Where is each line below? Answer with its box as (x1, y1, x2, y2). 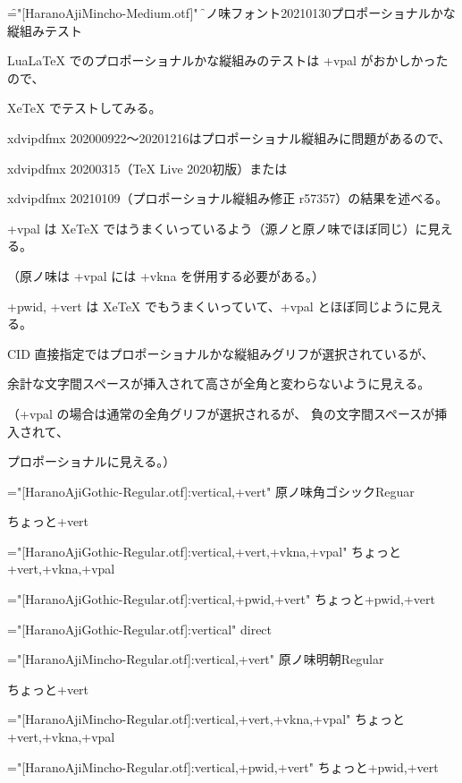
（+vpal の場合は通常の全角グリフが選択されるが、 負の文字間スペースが (7, 404, 435, 422)
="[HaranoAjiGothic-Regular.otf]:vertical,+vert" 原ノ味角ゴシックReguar (7, 481, 415, 500)
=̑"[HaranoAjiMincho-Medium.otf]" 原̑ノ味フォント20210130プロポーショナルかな (7, 4, 456, 21)
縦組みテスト (7, 21, 82, 39)
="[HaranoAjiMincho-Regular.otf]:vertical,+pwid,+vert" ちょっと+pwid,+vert (7, 757, 439, 776)
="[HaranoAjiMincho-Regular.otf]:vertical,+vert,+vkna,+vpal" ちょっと (7, 710, 405, 728)
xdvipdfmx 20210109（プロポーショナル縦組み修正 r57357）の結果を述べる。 (7, 189, 449, 208)
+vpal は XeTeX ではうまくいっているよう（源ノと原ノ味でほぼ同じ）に (7, 218, 428, 237)
